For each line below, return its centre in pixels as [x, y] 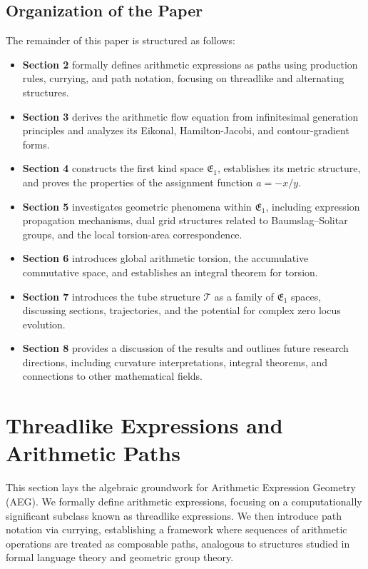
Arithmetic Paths [93, 453]
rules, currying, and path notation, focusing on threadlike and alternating [183, 78]
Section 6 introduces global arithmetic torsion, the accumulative [165, 258]
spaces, [306, 296]
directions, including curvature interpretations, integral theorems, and [175, 362]
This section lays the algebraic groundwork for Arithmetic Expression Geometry [181, 487]
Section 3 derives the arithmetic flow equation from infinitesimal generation [190, 116]
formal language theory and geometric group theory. [120, 557]
